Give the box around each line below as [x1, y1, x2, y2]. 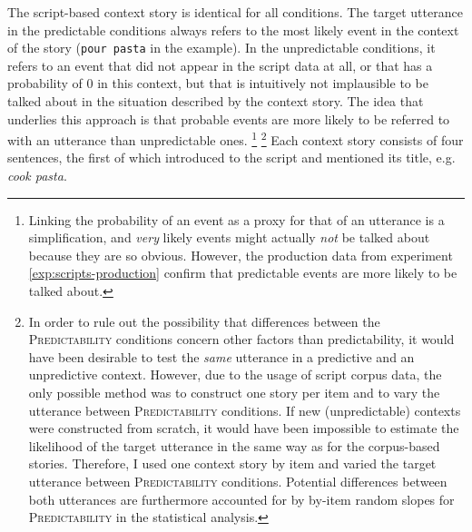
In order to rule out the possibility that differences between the [28, 311, 380, 330]
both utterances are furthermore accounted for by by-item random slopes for [28, 489, 455, 508]
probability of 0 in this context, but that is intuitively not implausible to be [7, 74, 428, 93]
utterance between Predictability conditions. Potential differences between [28, 471, 447, 490]
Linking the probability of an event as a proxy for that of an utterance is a [28, 210, 445, 229]
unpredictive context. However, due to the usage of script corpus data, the [28, 365, 442, 384]
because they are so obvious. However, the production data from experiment [28, 245, 453, 264]
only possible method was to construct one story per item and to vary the [28, 383, 440, 401]
